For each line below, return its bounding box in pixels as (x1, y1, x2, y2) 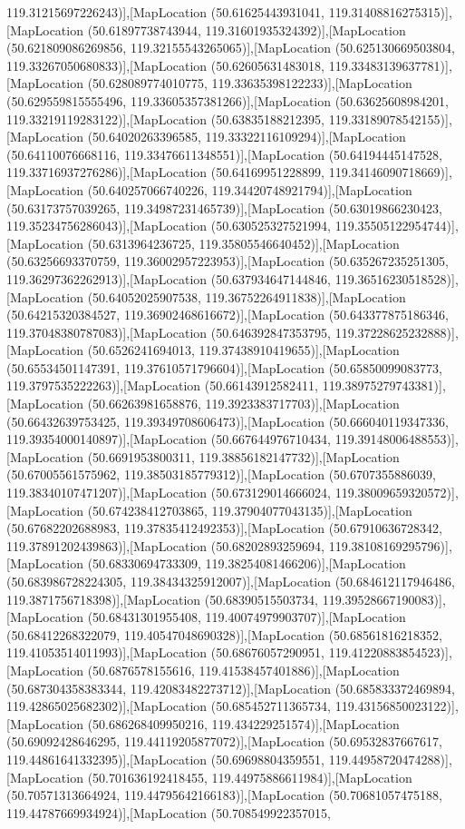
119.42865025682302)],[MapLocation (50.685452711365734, (6, 696, 332, 716)
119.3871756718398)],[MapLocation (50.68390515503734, (6, 589, 319, 608)
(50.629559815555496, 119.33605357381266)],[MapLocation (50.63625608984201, (6, 91, 449, 110)
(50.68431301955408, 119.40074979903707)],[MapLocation (87, 607, 406, 627)
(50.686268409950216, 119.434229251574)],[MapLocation (87, 714, 400, 733)
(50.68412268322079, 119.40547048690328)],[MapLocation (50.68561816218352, (6, 625, 442, 644)
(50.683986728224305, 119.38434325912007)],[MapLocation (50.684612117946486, (6, 572, 455, 590)
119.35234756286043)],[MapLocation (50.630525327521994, (6, 216, 332, 235)
